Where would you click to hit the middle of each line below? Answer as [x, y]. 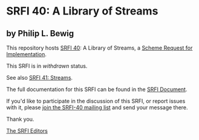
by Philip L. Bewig [40, 33]
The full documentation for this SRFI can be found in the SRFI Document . [97, 89]
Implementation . [27, 54]
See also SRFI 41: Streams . [40, 78]
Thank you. [20, 119]
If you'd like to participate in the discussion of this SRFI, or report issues [96, 101]
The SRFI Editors [27, 131]
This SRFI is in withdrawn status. [47, 66]
